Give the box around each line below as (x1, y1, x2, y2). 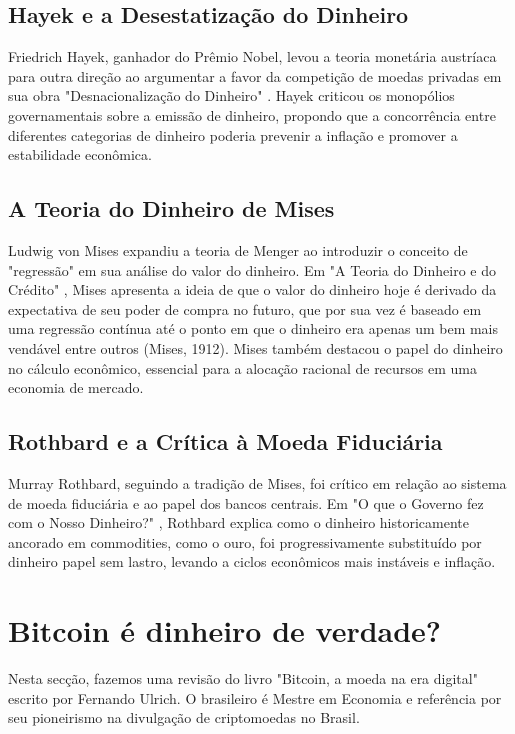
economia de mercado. (8, 377, 144, 398)
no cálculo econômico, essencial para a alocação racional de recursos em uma (8, 357, 477, 378)
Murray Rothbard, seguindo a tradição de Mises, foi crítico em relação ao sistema (8, 472, 507, 493)
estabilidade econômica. (8, 144, 152, 165)
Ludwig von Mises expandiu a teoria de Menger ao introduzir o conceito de (8, 239, 468, 260)
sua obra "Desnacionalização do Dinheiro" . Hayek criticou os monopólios (8, 85, 455, 106)
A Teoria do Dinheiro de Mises (8, 193, 335, 224)
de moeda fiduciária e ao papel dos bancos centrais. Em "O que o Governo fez (8, 492, 484, 513)
